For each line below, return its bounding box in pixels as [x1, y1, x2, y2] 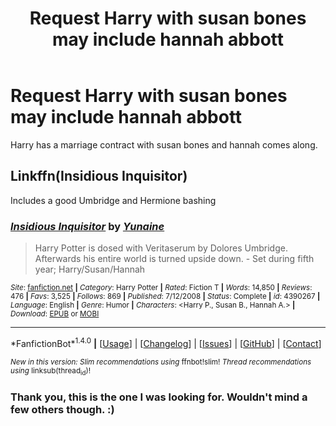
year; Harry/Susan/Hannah [34, 263, 146, 276]
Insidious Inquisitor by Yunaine [10, 219, 165, 233]
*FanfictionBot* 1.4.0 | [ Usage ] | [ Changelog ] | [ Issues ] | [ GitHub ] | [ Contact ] [10, 336, 322, 349]
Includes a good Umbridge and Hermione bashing [10, 194, 217, 206]
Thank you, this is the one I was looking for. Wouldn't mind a [10, 390, 308, 404]
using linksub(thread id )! [10, 365, 91, 377]
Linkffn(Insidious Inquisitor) [10, 168, 188, 185]
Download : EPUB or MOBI [10, 309, 100, 319]
